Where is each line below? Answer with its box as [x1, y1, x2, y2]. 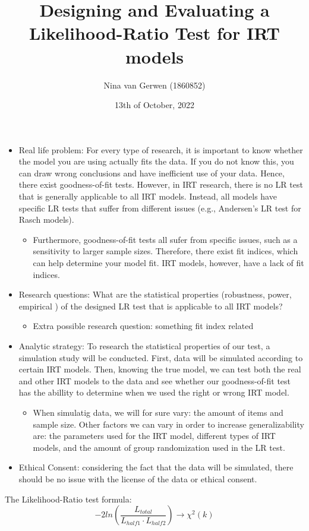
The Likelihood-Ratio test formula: [5, 492, 132, 505]
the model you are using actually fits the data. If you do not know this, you [18, 155, 294, 167]
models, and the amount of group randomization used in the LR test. [33, 441, 285, 453]
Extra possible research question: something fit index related [33, 320, 254, 332]
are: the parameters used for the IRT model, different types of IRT [33, 429, 276, 442]
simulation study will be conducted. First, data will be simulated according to [18, 351, 303, 364]
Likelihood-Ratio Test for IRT [29, 21, 280, 45]
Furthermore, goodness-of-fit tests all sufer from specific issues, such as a [33, 233, 298, 245]
